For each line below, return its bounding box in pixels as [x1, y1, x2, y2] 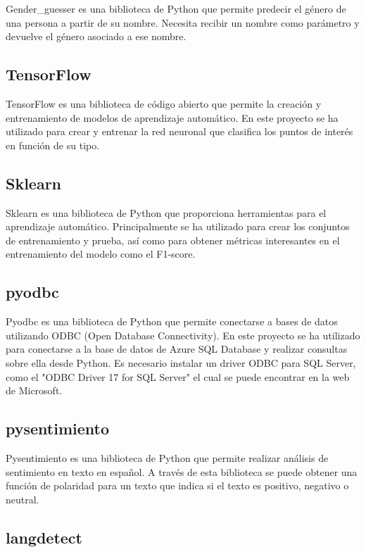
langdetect [6, 526, 82, 548]
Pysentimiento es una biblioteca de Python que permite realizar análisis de [6, 450, 329, 465]
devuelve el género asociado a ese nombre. [6, 29, 187, 44]
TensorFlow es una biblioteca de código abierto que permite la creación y [6, 96, 322, 111]
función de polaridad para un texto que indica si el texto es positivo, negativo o [6, 478, 349, 493]
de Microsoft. [6, 383, 63, 398]
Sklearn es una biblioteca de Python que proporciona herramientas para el [6, 205, 327, 220]
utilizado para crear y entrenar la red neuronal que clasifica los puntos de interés [6, 124, 353, 139]
